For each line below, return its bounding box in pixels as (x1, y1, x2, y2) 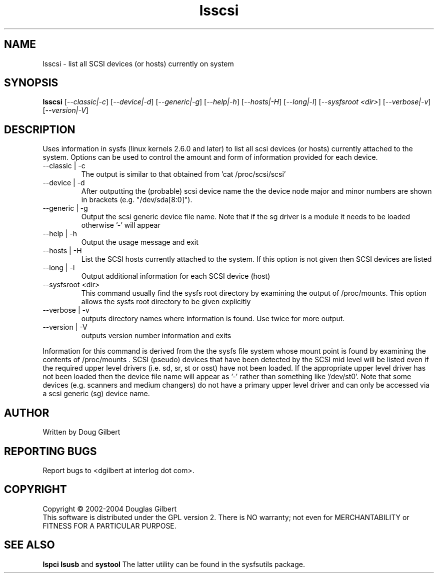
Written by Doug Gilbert (42, 428, 120, 437)
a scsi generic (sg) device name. (42, 389, 150, 398)
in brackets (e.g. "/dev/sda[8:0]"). (81, 195, 192, 204)
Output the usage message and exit (81, 238, 198, 247)
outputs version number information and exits (81, 331, 231, 340)
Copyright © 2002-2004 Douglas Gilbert (42, 504, 176, 513)
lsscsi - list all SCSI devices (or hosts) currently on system (42, 59, 234, 68)
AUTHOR (4, 406, 49, 419)
